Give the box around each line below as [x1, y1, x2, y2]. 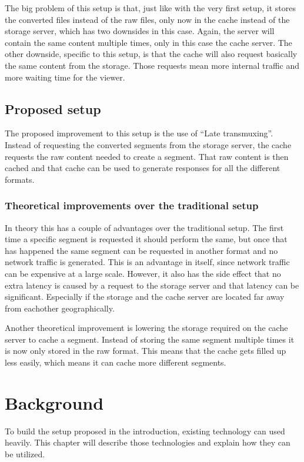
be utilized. [5, 447, 45, 460]
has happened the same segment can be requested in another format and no [5, 244, 278, 256]
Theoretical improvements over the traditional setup [5, 198, 259, 213]
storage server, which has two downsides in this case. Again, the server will [5, 25, 275, 37]
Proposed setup [5, 99, 101, 118]
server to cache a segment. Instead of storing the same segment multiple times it [5, 333, 295, 345]
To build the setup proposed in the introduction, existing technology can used [5, 424, 285, 437]
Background [5, 390, 104, 414]
